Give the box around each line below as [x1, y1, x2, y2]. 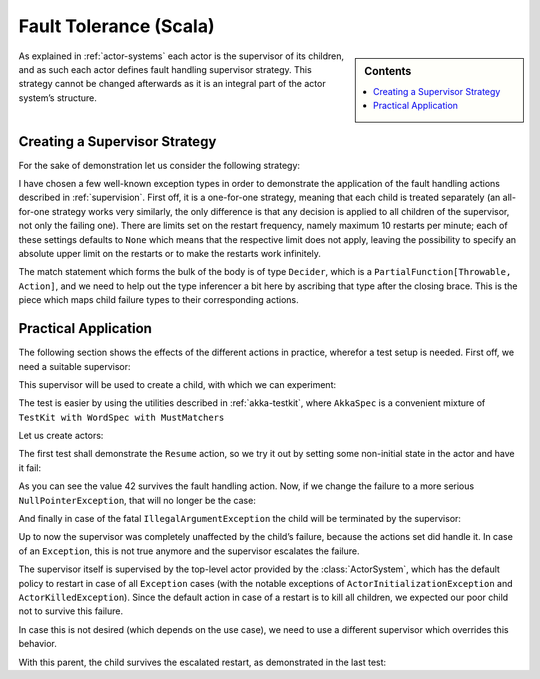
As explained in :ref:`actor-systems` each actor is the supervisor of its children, [18, 50, 345, 62]
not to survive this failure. [18, 605, 124, 617]
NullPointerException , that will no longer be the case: [18, 494, 257, 506]
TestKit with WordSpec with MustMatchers [18, 411, 225, 423]
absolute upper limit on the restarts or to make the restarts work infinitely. [18, 248, 322, 260]
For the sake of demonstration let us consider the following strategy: [18, 159, 300, 171]
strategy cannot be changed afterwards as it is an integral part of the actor [18, 78, 326, 90]
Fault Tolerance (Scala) [18, 15, 215, 37]
